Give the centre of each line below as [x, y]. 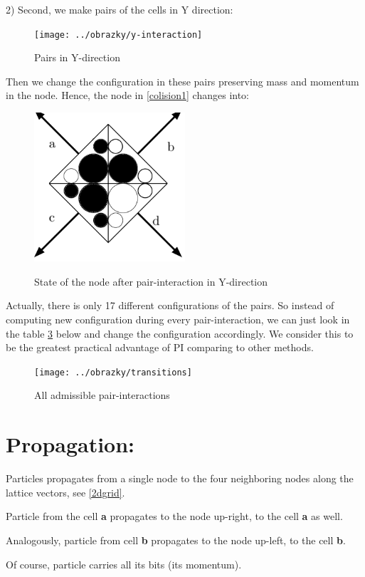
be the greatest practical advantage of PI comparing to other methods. [160, 347]
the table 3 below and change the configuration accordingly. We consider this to [180, 333]
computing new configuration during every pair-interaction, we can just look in [178, 319]
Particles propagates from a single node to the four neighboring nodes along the [180, 478]
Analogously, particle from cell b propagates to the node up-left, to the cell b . [176, 540]
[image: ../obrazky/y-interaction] [118, 35]
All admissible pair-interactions [102, 395]
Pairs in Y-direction [77, 57]
